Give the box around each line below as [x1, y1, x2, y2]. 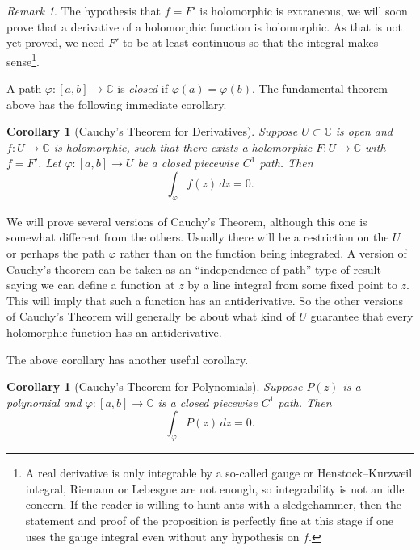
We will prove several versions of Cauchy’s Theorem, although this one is [6, 212, 367, 229]
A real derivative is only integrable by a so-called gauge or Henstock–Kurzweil [25, 464, 413, 481]
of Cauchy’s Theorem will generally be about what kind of [6, 308, 296, 325]
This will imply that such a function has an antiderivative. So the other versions [6, 292, 403, 309]
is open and [335, 123, 393, 140]
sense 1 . [6, 50, 40, 69]
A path [6, 80, 42, 97]
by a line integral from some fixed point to [187, 276, 397, 293]
